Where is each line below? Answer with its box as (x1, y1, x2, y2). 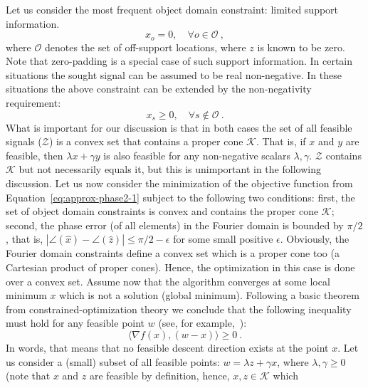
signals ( (6, 134, 42, 149)
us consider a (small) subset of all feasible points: (6, 354, 220, 369)
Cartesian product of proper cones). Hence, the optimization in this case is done (6, 259, 355, 274)
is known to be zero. (257, 39, 345, 54)
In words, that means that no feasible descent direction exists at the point (6, 340, 329, 355)
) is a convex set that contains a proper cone (48, 134, 243, 149)
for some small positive (173, 231, 273, 246)
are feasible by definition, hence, (90, 368, 230, 383)
